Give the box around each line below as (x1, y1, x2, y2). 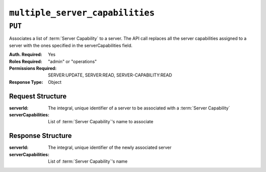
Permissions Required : (9, 65, 57, 71)
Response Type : (9, 79, 43, 85)
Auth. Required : (9, 52, 42, 58)
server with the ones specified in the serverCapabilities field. (9, 42, 133, 48)
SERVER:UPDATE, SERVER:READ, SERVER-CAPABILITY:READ (48, 72, 172, 78)
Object (48, 79, 62, 85)
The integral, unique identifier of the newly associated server (48, 144, 172, 150)
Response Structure (9, 132, 72, 140)
